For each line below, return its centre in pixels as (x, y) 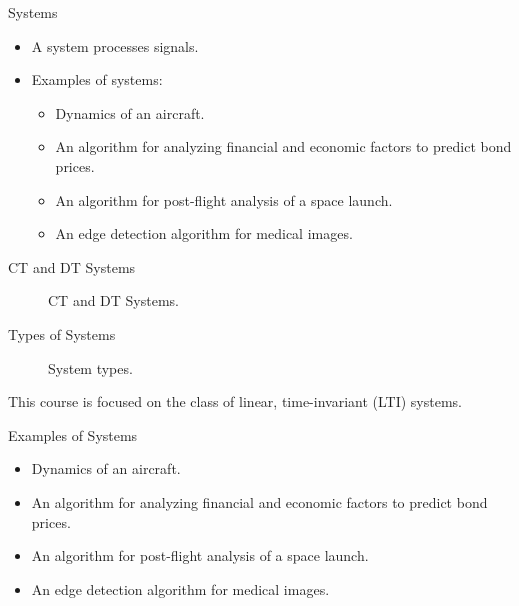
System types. (90, 367)
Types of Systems (62, 333)
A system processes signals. (115, 45)
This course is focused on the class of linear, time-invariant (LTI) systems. (235, 401)
